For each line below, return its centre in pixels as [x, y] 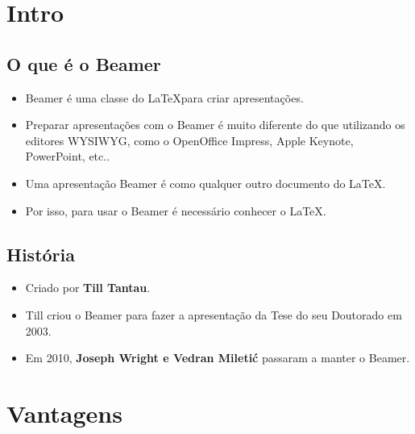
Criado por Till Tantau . [88, 288]
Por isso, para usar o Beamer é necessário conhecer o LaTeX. [176, 210]
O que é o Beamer [84, 63]
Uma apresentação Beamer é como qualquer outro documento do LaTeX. [205, 183]
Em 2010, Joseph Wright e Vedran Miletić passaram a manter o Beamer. [218, 358]
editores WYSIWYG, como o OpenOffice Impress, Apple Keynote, [189, 140]
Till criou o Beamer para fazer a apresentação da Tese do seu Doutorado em [214, 314]
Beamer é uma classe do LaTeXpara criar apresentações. [164, 97]
